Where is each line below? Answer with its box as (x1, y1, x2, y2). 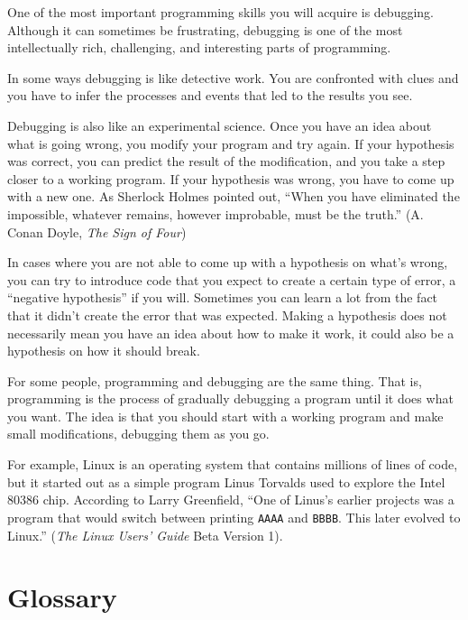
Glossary (7, 578, 117, 615)
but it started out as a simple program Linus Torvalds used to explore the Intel (7, 472, 445, 491)
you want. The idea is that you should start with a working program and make (7, 406, 444, 425)
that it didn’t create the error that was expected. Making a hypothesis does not (7, 305, 447, 324)
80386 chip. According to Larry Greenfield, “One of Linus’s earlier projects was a (7, 490, 454, 509)
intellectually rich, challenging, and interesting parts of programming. (7, 38, 391, 57)
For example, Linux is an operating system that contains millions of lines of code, (7, 455, 458, 474)
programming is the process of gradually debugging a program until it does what (7, 389, 454, 408)
